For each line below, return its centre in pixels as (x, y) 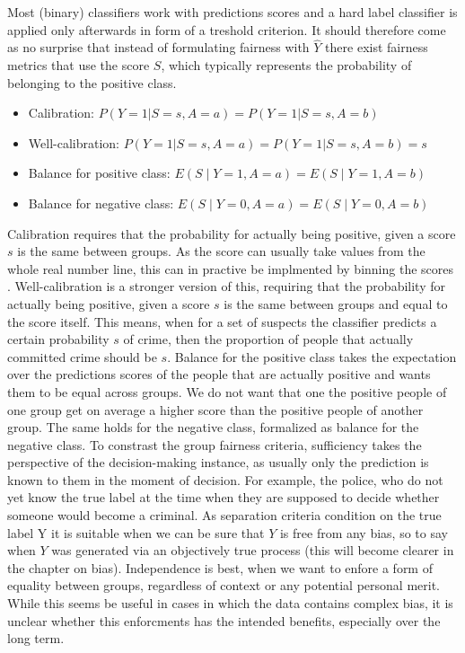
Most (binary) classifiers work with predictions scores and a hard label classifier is (232, 12)
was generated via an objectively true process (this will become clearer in (253, 550)
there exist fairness (377, 47)
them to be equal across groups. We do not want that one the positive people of (227, 391)
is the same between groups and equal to (336, 303)
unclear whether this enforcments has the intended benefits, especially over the (224, 620)
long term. (36, 638)
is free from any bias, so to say (364, 532)
